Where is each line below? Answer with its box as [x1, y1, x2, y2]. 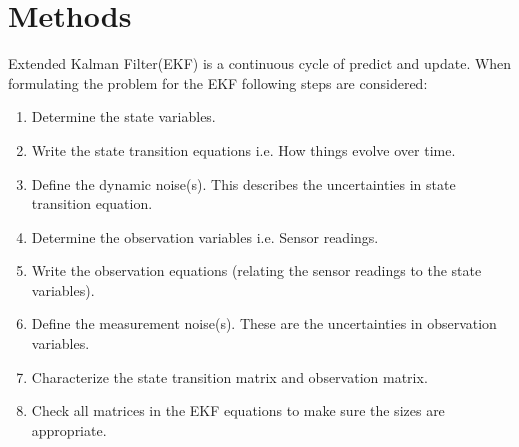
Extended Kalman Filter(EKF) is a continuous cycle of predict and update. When [8, 53, 512, 74]
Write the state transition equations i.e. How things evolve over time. [31, 139, 456, 160]
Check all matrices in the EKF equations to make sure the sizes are [31, 400, 445, 421]
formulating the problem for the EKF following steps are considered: [8, 72, 428, 93]
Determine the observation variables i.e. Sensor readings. [31, 226, 379, 247]
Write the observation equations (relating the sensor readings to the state [31, 260, 482, 281]
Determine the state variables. [31, 106, 216, 127]
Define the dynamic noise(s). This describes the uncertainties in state [31, 173, 456, 194]
